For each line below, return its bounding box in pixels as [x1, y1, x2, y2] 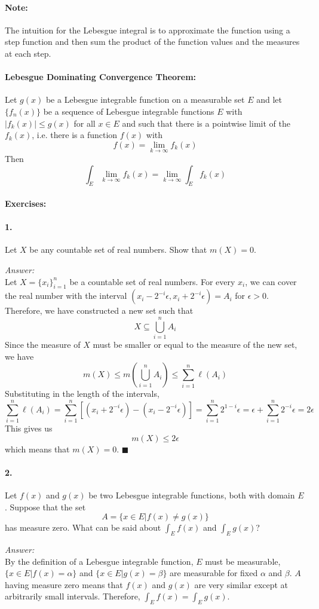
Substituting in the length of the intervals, [5, 387, 159, 400]
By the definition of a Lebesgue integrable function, [5, 555, 194, 567]
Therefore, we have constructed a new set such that [5, 304, 194, 317]
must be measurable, [205, 555, 281, 567]
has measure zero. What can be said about [5, 521, 161, 534]
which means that [5, 442, 70, 455]
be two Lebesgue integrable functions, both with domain [88, 488, 295, 501]
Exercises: [5, 197, 47, 209]
